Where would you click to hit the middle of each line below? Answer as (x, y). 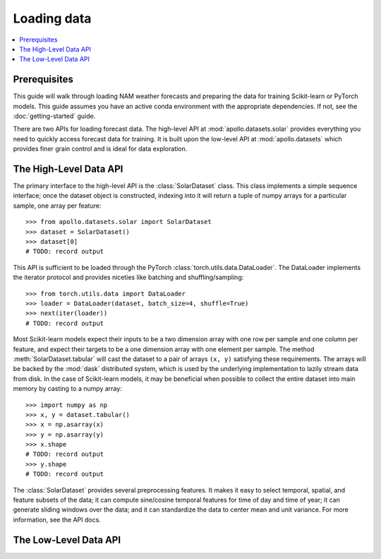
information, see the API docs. (57, 519)
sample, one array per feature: (57, 206)
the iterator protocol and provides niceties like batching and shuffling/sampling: (128, 277)
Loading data (52, 18)
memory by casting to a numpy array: (68, 389)
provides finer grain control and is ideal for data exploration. (100, 149)
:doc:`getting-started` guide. (54, 116)
